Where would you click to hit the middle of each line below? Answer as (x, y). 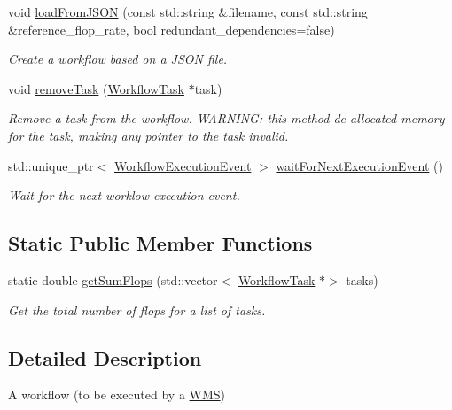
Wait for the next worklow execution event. (124, 195)
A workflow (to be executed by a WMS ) (117, 395)
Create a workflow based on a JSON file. (118, 59)
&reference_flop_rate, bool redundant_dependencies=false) (171, 29)
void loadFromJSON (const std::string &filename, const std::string (188, 12)
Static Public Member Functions (160, 243)
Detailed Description (105, 357)
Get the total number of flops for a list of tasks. (137, 309)
